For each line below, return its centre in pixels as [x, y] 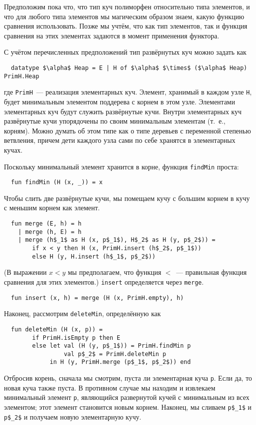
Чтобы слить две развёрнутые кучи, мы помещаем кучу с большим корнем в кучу [127, 198]
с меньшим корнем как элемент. [52, 208]
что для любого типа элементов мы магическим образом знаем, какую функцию [124, 16]
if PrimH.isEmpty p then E [76, 338]
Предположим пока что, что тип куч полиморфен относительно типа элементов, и [127, 6]
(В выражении [25, 272]
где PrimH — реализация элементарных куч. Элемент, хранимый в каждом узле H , [128, 92]
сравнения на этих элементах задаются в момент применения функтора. [112, 35]
